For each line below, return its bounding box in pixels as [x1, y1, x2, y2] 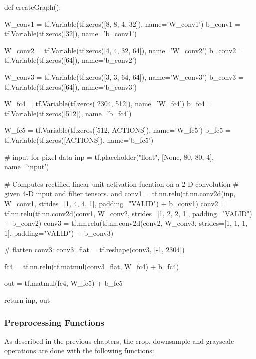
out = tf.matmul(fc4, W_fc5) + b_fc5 [4, 278, 123, 288]
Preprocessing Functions [4, 316, 104, 328]
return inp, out [4, 295, 50, 305]
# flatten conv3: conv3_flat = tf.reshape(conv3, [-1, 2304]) [4, 244, 185, 255]
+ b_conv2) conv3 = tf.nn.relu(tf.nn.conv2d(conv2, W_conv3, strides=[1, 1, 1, [4, 218, 248, 228]
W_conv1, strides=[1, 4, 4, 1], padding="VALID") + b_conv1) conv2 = [4, 198, 226, 208]
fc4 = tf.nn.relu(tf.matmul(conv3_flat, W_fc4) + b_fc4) [4, 261, 179, 271]
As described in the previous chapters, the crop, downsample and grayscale [4, 335, 234, 346]
